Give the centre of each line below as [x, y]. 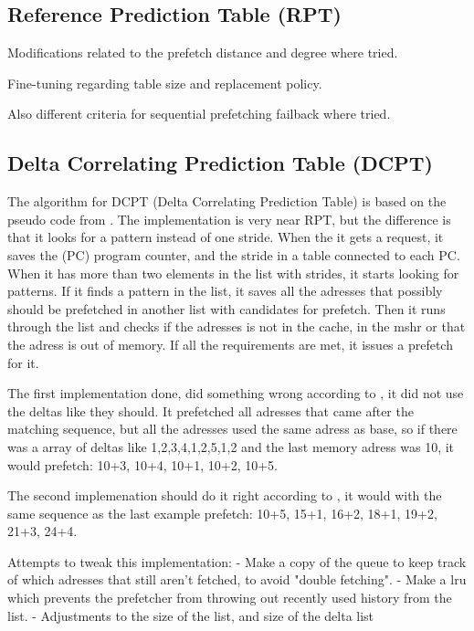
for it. [23, 362]
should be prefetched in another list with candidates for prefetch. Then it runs [226, 308]
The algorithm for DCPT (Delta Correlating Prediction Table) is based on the [227, 201]
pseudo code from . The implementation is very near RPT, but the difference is [229, 219]
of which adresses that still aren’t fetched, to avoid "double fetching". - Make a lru [237, 579]
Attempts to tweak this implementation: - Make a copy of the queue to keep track [237, 561]
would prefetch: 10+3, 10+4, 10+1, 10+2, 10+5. [143, 464]
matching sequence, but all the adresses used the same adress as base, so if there [232, 429]
